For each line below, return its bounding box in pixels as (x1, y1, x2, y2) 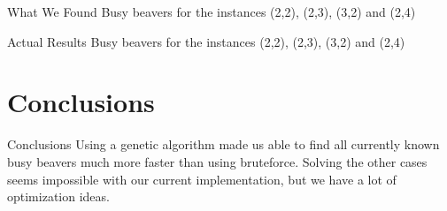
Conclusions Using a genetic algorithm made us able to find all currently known (7, 135, 440, 154)
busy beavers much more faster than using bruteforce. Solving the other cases (7, 152, 428, 170)
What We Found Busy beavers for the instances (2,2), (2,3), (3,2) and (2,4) (7, 3, 416, 20)
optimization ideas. (7, 187, 110, 206)
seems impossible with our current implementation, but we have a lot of (7, 170, 397, 188)
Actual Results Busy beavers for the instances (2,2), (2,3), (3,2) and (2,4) (7, 32, 405, 50)
